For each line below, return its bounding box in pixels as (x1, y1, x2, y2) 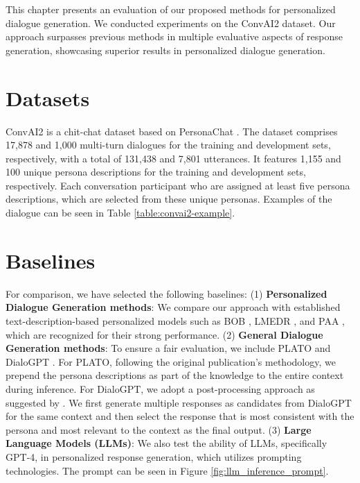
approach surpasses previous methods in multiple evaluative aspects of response (6, 29, 343, 44)
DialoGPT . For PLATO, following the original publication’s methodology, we (6, 354, 336, 368)
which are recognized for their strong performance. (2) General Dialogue (6, 327, 323, 341)
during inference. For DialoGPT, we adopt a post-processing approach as (6, 381, 315, 396)
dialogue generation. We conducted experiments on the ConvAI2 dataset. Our (6, 15, 336, 30)
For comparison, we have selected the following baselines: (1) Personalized (6, 286, 327, 300)
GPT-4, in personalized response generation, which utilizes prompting (6, 449, 302, 464)
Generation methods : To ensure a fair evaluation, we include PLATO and (6, 341, 331, 355)
